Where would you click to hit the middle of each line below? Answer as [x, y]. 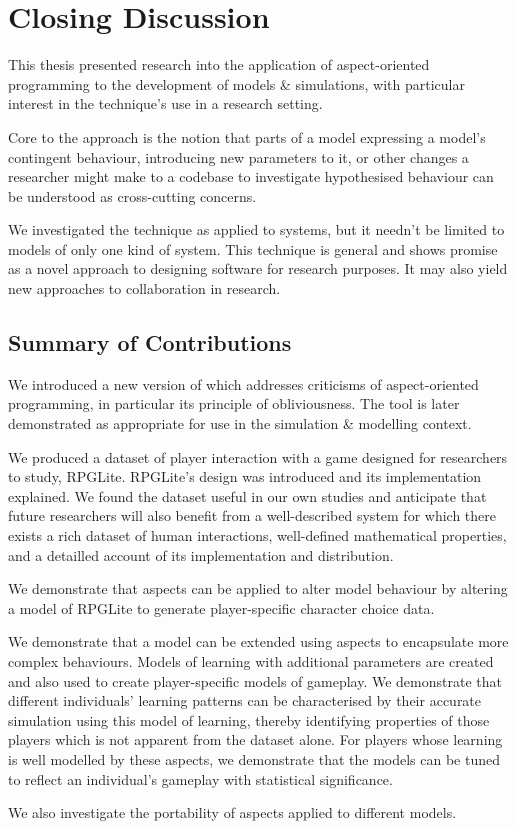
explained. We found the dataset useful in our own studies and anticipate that [247, 495]
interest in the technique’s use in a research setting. [165, 103]
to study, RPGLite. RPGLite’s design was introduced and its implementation [245, 476]
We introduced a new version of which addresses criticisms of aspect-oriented [243, 383]
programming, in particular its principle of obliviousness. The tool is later [234, 403]
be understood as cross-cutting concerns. [132, 195]
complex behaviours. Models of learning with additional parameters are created [251, 660]
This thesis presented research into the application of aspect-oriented [219, 64]
